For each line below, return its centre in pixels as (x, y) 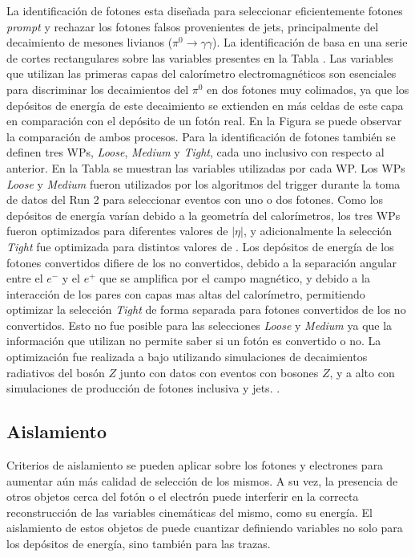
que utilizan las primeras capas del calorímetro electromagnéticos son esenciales (201, 73)
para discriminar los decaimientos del (98, 89)
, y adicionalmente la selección (318, 231)
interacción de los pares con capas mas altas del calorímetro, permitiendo (186, 293)
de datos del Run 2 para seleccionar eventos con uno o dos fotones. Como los (195, 199)
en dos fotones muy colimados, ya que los (308, 89)
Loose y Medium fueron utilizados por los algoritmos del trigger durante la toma (203, 183)
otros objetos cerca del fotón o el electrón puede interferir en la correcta (183, 496)
